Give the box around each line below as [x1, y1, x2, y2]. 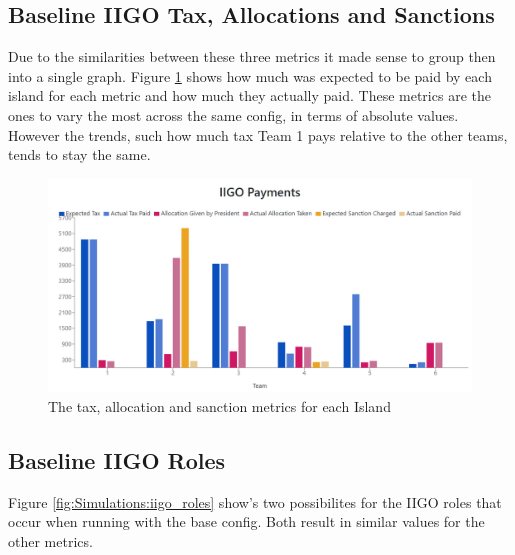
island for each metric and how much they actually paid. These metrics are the [8, 85, 491, 106]
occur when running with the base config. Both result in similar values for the [8, 511, 485, 532]
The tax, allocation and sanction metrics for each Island [48, 396, 391, 417]
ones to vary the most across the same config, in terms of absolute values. [8, 104, 459, 125]
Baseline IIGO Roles [8, 445, 226, 475]
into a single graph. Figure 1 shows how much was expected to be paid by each [8, 65, 492, 86]
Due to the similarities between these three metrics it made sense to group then [8, 46, 496, 67]
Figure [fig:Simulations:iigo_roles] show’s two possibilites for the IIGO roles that [8, 491, 502, 512]
